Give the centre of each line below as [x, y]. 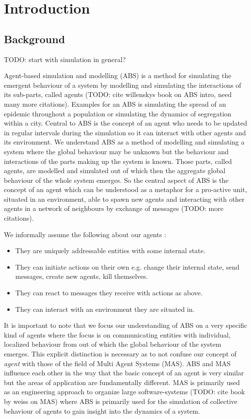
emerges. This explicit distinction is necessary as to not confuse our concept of [120, 354]
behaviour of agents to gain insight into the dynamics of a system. [102, 411]
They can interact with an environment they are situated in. [105, 309]
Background [35, 39]
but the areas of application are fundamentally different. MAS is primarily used [122, 382]
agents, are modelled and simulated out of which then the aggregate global [115, 170]
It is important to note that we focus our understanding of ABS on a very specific [125, 325]
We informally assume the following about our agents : [85, 234]
